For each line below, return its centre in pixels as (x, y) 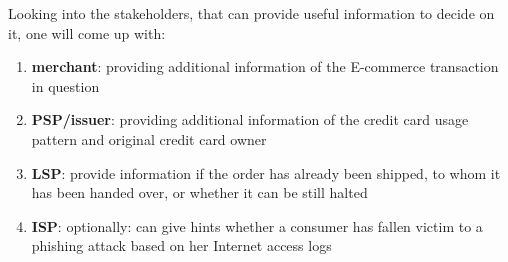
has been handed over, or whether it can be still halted (199, 192)
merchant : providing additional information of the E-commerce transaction (265, 66)
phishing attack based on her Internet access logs (181, 245)
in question (65, 85)
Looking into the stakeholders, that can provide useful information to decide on (251, 13)
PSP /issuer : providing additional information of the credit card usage (250, 119)
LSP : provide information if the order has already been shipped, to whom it (266, 172)
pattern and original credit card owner (149, 138)
